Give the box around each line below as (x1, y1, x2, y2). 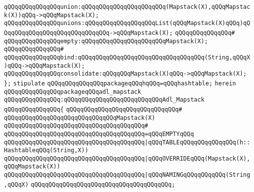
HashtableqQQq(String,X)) (4, 147, 88, 154)
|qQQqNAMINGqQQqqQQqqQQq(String (144, 171, 251, 179)
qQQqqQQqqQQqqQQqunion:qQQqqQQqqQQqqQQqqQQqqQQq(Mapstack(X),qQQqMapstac (4, 3, 251, 10)
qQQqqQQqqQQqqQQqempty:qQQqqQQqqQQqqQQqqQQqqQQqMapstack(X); (4, 37, 208, 45)
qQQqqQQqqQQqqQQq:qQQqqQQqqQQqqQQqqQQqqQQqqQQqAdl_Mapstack (4, 96, 205, 104)
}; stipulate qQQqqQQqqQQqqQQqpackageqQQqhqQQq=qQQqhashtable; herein (4, 80, 236, 87)
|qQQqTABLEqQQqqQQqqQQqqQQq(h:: (144, 138, 251, 146)
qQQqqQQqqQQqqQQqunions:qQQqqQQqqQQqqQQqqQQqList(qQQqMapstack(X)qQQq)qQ (4, 20, 251, 27)
